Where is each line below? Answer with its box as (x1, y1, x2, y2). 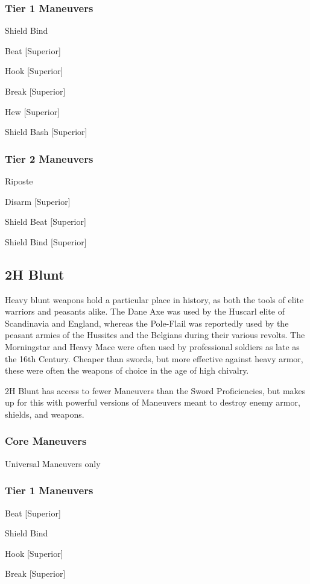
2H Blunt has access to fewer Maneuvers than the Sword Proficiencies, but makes (5, 384, 306, 397)
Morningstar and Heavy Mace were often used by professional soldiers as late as (5, 340, 300, 353)
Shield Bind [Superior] (5, 235, 87, 248)
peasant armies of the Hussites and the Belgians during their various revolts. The (5, 328, 305, 341)
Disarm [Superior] (5, 195, 71, 207)
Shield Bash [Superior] (5, 125, 87, 138)
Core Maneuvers (5, 433, 87, 448)
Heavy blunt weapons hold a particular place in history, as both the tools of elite (5, 293, 304, 306)
